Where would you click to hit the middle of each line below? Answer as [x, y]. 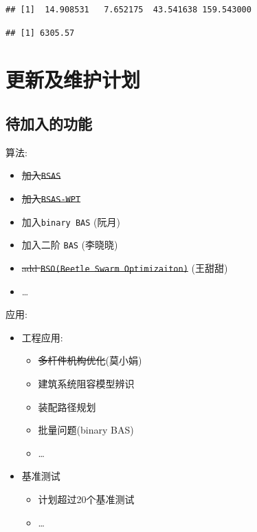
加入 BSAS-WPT [51, 199]
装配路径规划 [67, 406]
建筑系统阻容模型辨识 [86, 384]
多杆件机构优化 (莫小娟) [90, 360]
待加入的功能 [49, 123]
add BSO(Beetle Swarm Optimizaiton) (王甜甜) [125, 267]
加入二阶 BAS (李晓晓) [70, 245]
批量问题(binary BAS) [86, 430]
